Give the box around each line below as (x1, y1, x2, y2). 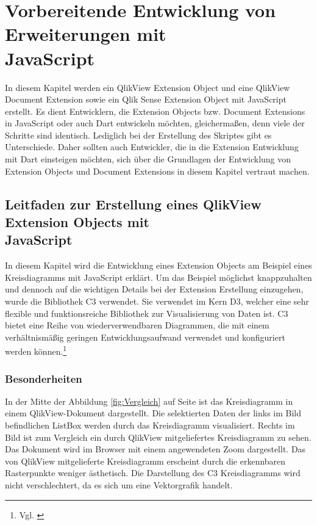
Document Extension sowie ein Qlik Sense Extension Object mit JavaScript (5, 93, 287, 106)
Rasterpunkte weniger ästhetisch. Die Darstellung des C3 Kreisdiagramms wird (5, 466, 301, 479)
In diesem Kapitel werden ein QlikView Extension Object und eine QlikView (5, 81, 290, 93)
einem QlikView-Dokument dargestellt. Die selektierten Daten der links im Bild (5, 407, 302, 419)
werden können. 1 (5, 343, 67, 358)
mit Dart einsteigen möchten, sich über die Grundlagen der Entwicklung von (5, 153, 291, 165)
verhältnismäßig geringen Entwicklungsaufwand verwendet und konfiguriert (5, 330, 285, 343)
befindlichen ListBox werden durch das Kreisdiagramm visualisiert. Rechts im (5, 419, 295, 432)
